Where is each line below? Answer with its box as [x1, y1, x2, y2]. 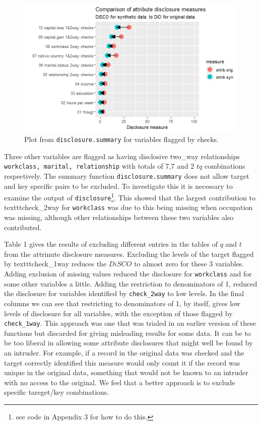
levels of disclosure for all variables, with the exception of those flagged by [4, 308, 233, 318]
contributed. [4, 222, 42, 232]
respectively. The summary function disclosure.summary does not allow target [4, 170, 249, 181]
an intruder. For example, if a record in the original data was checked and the [4, 347, 244, 358]
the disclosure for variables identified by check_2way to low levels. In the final [4, 288, 244, 299]
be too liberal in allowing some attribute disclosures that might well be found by [4, 337, 253, 348]
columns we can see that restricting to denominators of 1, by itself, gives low [4, 298, 240, 308]
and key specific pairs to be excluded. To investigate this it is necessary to [4, 180, 233, 191]
